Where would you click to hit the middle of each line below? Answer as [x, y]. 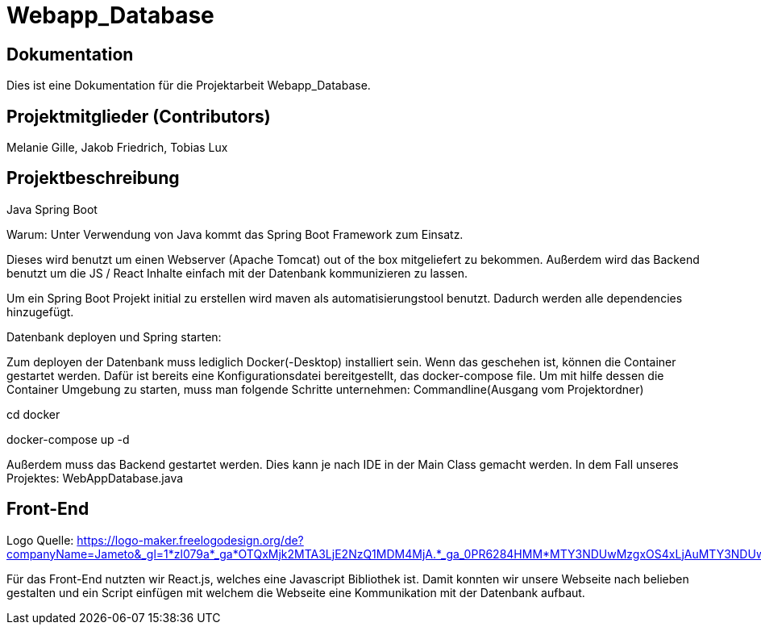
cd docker [33, 414]
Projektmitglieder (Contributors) [139, 116]
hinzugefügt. [40, 311]
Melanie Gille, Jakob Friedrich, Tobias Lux [117, 148]
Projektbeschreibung [93, 178]
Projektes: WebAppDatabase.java [95, 478]
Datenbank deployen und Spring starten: [114, 336]
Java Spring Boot [52, 209]
